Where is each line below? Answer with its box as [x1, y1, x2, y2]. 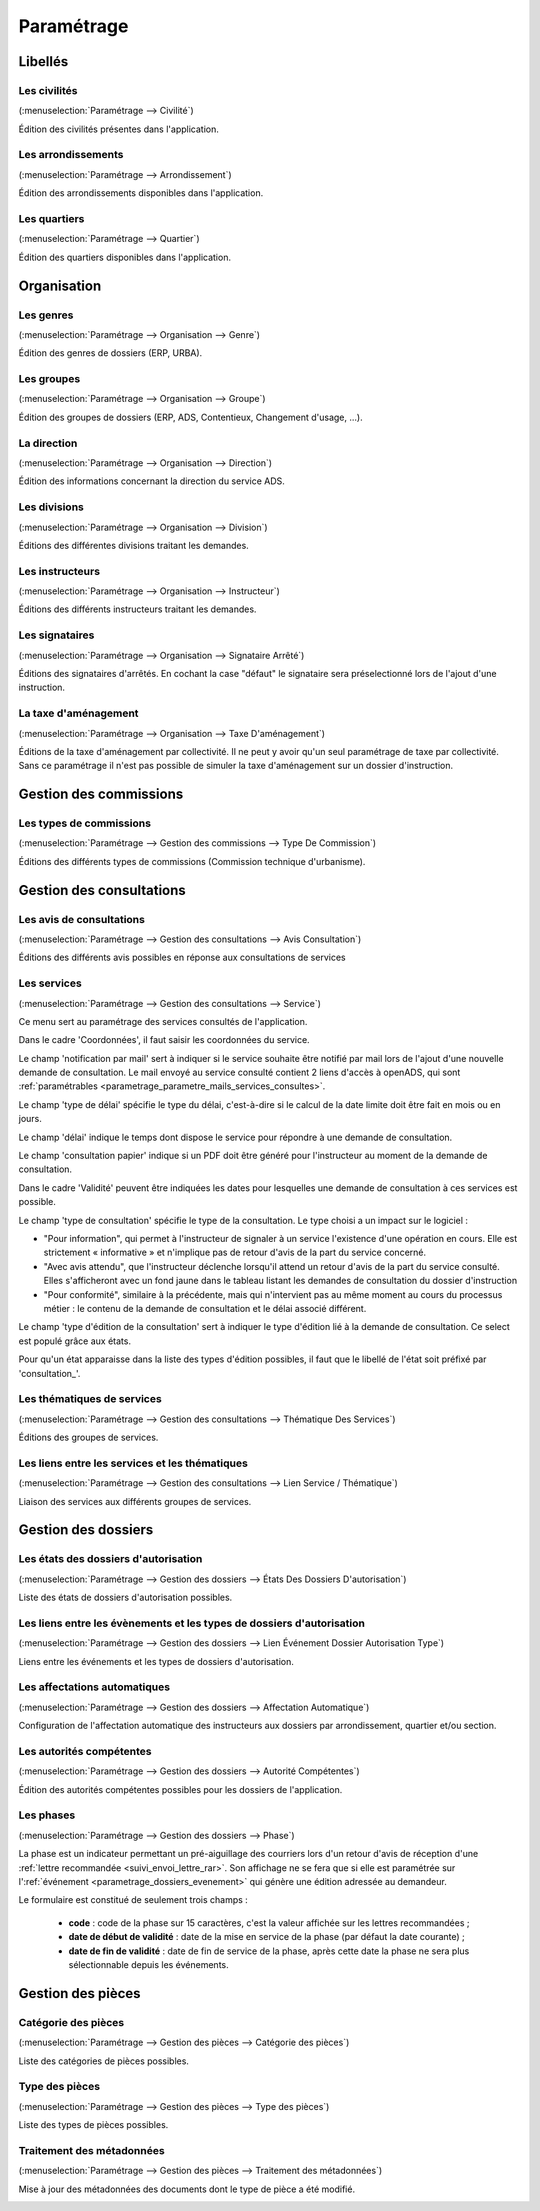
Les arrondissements [18, 148, 124, 162]
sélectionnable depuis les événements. [68, 1958, 229, 1970]
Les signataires [18, 628, 95, 642]
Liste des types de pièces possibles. [18, 2119, 169, 2131]
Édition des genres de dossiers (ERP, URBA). [18, 347, 203, 359]
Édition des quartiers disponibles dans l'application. [18, 251, 232, 263]
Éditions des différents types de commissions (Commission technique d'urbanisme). [18, 855, 366, 867]
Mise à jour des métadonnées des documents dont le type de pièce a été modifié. [18, 2183, 355, 2195]
